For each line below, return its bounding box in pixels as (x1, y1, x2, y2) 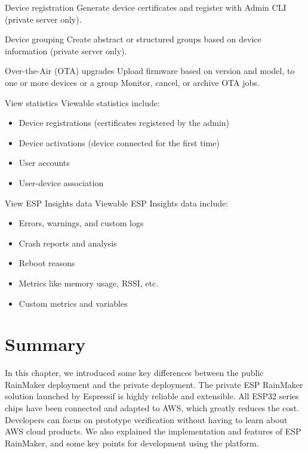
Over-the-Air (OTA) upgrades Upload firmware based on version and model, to (5, 64, 295, 77)
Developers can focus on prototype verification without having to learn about (5, 413, 288, 426)
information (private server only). (5, 44, 127, 57)
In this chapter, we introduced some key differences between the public (5, 366, 264, 379)
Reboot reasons (19, 257, 75, 269)
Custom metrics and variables (19, 297, 128, 309)
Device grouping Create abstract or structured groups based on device (5, 33, 261, 45)
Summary (5, 332, 86, 356)
